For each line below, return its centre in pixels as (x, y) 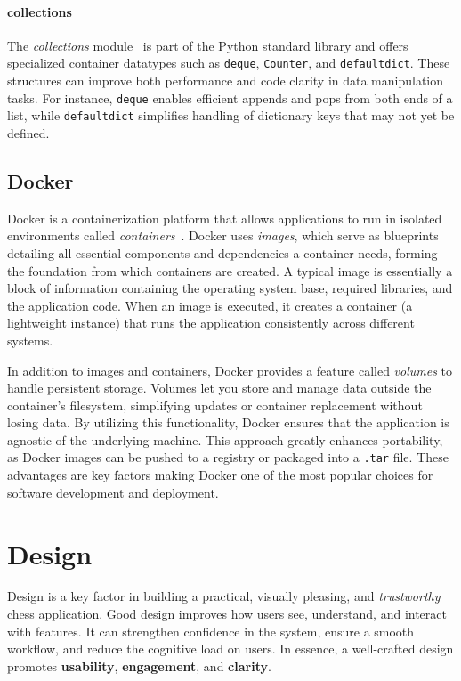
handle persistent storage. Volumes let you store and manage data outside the (219, 388)
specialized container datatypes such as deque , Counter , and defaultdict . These (229, 63)
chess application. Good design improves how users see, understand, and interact (227, 614)
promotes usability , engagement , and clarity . (139, 665)
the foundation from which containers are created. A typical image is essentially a (230, 270)
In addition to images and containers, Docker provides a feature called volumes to (230, 370)
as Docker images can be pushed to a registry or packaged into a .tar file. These (228, 457)
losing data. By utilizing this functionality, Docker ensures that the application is (228, 422)
